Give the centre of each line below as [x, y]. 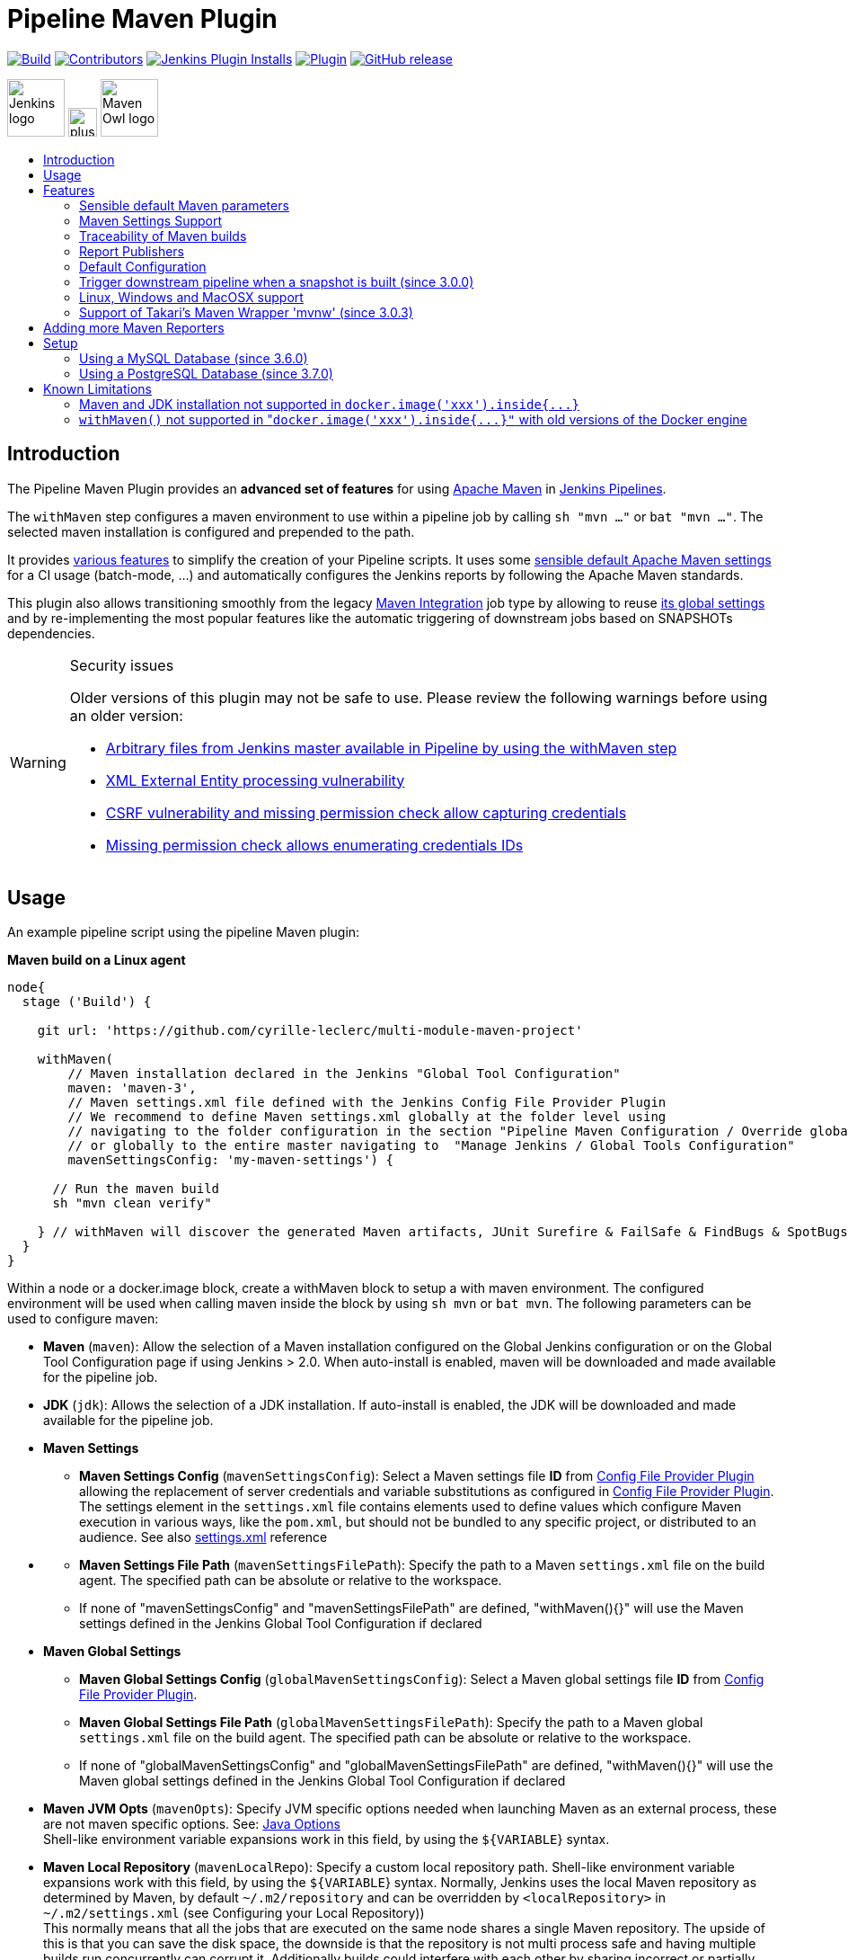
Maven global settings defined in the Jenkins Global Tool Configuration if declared [322, 1781]
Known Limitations [97, 388]
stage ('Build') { [87, 1002]
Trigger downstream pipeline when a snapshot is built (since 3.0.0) [277, 281]
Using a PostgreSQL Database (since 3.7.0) [206, 373]
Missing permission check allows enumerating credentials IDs [314, 845]
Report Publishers [132, 251]
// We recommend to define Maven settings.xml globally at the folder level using [367, 1117]
